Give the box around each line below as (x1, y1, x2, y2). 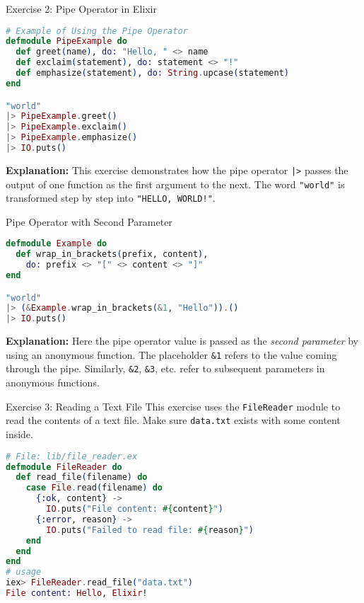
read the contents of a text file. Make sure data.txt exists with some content (6, 413, 341, 427)
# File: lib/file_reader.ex (6, 451, 138, 461)
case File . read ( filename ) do (25, 483, 163, 493)
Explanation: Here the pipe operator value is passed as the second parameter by (6, 333, 358, 348)
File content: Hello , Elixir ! (6, 588, 148, 598)
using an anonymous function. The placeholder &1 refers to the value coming (6, 347, 337, 362)
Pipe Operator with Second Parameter (6, 214, 172, 229)
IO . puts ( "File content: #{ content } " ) (46, 504, 223, 514)
